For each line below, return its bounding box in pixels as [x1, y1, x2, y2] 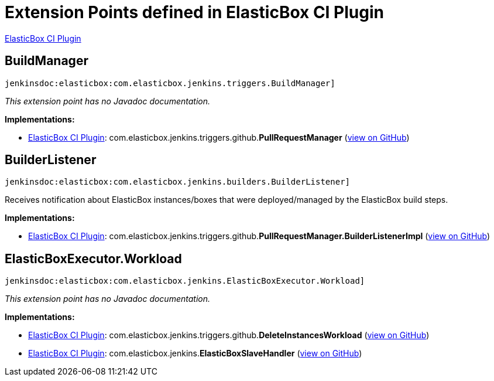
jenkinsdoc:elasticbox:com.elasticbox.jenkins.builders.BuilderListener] [5, 177, 351, 187]
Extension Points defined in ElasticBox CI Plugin [5, 2, 384, 22]
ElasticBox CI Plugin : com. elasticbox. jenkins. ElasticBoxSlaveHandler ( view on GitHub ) [28, 348, 362, 359]
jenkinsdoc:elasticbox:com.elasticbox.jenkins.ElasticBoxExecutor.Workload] [5, 276, 365, 286]
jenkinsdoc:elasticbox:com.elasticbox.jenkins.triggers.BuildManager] [5, 78, 335, 88]
